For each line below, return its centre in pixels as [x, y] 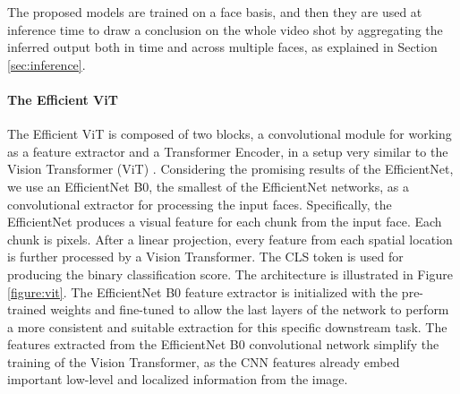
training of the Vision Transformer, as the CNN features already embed [204, 361]
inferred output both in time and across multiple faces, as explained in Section [222, 47]
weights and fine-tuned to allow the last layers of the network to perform [250, 309]
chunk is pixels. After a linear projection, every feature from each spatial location [230, 239]
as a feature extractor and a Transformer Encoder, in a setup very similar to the [228, 151]
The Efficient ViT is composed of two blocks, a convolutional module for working [230, 134]
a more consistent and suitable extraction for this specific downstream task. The [227, 326]
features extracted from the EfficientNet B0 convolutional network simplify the [223, 344]
